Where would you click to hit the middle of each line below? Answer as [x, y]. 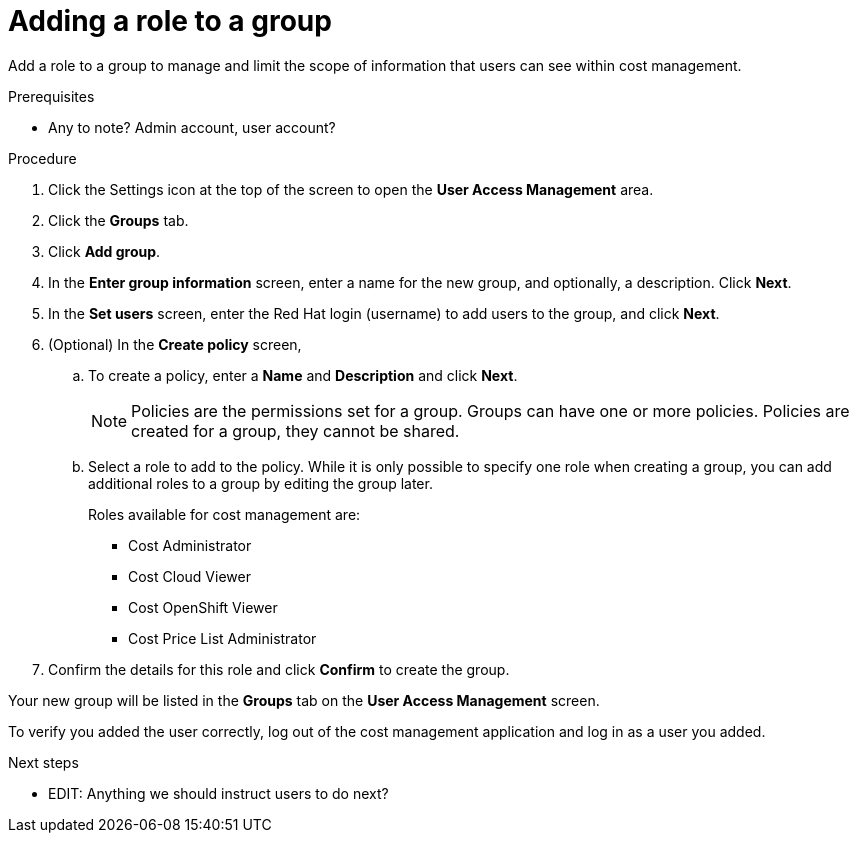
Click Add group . [104, 251]
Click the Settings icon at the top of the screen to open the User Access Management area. [351, 189]
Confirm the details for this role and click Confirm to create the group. [279, 669]
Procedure [42, 158]
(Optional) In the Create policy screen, [175, 344]
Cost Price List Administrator [222, 638]
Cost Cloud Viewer [189, 576]
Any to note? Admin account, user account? [192, 127]
